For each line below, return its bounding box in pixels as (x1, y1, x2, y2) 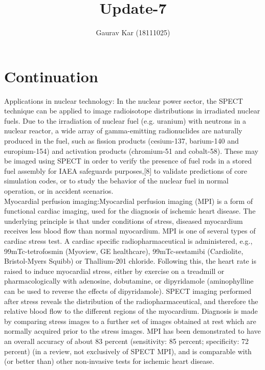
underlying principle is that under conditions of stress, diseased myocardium (4, 215, 243, 226)
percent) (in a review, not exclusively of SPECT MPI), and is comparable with (4, 345, 252, 356)
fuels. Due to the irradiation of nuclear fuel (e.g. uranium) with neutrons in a (4, 115, 247, 126)
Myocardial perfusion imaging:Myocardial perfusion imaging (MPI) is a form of (4, 195, 253, 206)
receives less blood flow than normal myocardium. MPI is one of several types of (4, 225, 256, 236)
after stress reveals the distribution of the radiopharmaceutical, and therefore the (4, 295, 258, 306)
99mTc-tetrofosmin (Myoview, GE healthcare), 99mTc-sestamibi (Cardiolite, (4, 245, 244, 256)
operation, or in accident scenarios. (4, 186, 114, 196)
